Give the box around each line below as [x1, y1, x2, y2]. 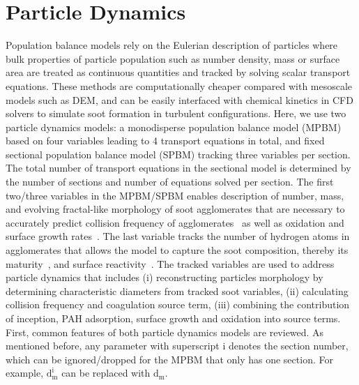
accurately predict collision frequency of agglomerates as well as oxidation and [6, 215, 344, 229]
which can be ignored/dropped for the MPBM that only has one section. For [6, 352, 333, 366]
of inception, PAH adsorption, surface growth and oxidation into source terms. [6, 311, 341, 325]
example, [6, 365, 44, 380]
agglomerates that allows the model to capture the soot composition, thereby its [6, 243, 349, 257]
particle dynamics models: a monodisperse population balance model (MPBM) [6, 119, 342, 134]
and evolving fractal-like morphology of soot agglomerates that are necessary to [6, 202, 345, 216]
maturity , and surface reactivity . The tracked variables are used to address [6, 256, 335, 271]
